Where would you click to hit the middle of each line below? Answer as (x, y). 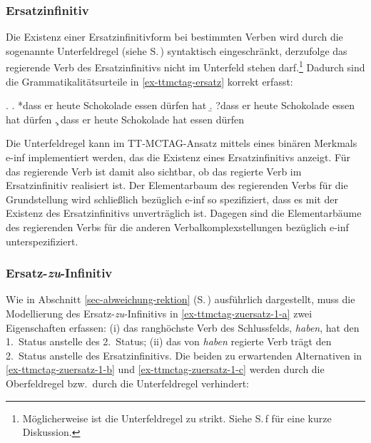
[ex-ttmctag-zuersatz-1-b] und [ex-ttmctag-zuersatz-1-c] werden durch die (165, 369)
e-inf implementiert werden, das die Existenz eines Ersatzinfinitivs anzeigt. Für (178, 157)
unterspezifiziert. (42, 241)
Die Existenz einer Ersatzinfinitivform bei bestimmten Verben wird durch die (174, 37)
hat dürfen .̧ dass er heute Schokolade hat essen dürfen (125, 119)
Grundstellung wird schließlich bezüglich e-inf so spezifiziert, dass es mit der (172, 199)
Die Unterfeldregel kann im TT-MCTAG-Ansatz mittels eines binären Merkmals (182, 143)
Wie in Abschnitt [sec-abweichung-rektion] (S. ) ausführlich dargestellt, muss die (181, 299)
